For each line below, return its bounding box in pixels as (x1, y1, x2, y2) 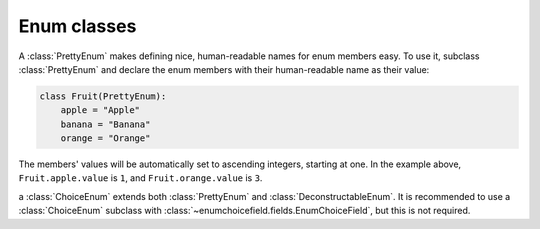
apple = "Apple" (60, 105, 140, 116)
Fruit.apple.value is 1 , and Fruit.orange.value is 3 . (18, 172, 263, 184)
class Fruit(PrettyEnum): (39, 90, 167, 102)
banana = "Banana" (60, 118, 151, 130)
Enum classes (18, 15, 137, 37)
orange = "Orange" (60, 133, 151, 144)
